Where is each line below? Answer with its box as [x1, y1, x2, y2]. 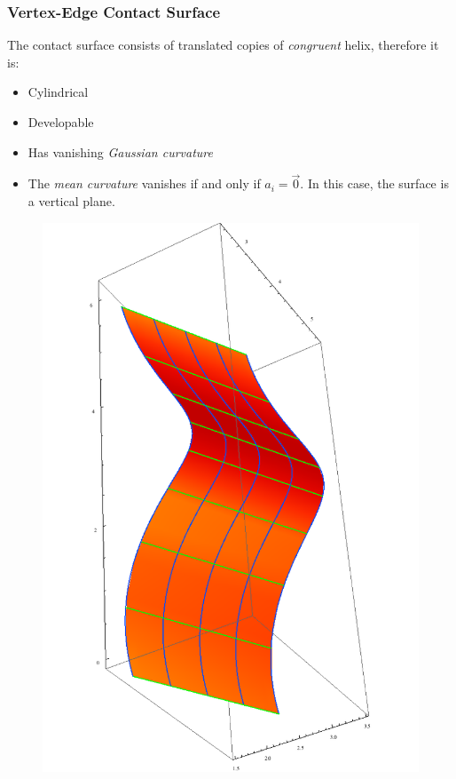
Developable [28, 113, 94, 131]
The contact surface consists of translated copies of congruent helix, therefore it [7, 36, 439, 54]
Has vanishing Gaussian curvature [28, 142, 213, 161]
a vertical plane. [28, 192, 115, 210]
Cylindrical [28, 83, 89, 101]
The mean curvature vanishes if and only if [28, 174, 261, 193]
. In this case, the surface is [300, 174, 449, 193]
